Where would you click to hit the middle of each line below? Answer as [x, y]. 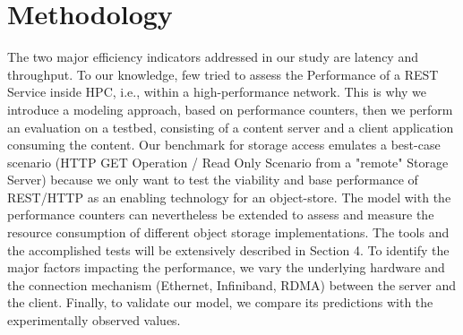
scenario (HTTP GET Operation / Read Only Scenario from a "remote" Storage [228, 162]
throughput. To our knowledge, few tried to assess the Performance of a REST [223, 74]
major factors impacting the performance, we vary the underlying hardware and [226, 267]
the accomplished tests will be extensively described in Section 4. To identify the [228, 249]
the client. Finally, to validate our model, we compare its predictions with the [220, 302]
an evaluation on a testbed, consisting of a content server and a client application [231, 127]
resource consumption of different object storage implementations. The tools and [228, 232]
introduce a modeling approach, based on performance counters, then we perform [230, 109]
